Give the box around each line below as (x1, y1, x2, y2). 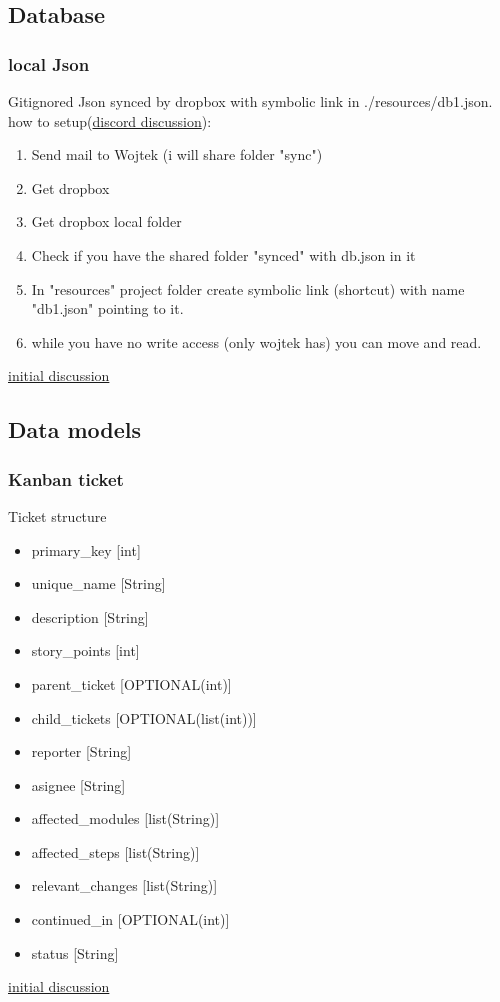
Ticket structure (8, 505, 107, 526)
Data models (8, 414, 142, 445)
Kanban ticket (8, 466, 124, 491)
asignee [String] (31, 774, 126, 795)
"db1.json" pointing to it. (31, 298, 184, 319)
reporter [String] (31, 741, 132, 762)
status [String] (31, 942, 119, 963)
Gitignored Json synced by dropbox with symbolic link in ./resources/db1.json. (8, 91, 493, 111)
